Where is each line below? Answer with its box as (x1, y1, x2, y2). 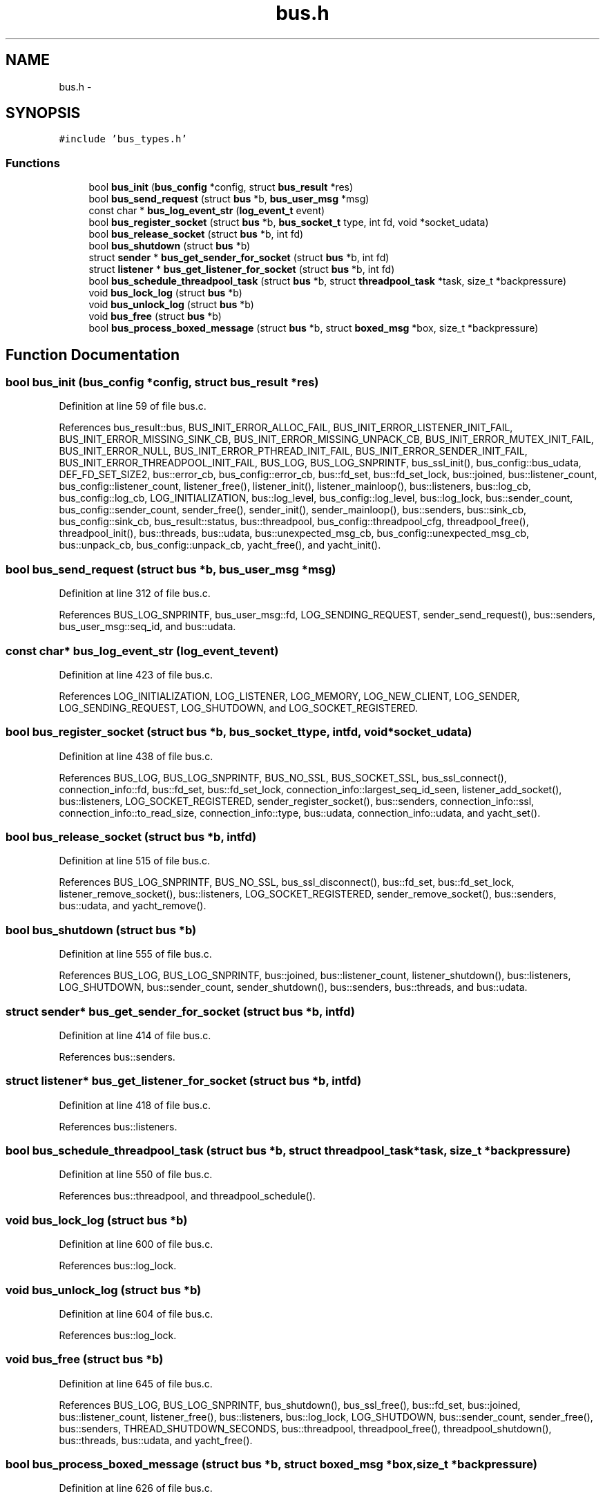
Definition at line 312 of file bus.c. (59, 587, 211, 600)
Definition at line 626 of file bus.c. (59, 1482, 213, 1495)
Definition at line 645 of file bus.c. (59, 1377, 213, 1390)
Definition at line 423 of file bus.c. (59, 668, 213, 681)
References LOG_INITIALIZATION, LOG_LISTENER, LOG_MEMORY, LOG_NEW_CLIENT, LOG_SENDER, (59, 690, 520, 702)
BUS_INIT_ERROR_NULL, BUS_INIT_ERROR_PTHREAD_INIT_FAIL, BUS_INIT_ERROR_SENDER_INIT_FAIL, (59, 445, 528, 457)
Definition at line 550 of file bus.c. (59, 1168, 213, 1181)
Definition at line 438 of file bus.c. (59, 750, 213, 762)
